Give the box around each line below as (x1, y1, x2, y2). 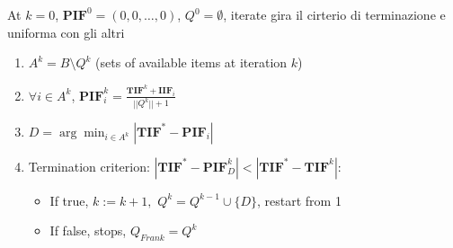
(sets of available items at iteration (95, 53, 288, 72)
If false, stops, (49, 221, 127, 240)
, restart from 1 (256, 190, 342, 209)
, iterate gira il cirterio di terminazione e (223, 5, 446, 23)
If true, (49, 190, 89, 209)
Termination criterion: (28, 156, 150, 175)
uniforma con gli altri (7, 22, 125, 41)
